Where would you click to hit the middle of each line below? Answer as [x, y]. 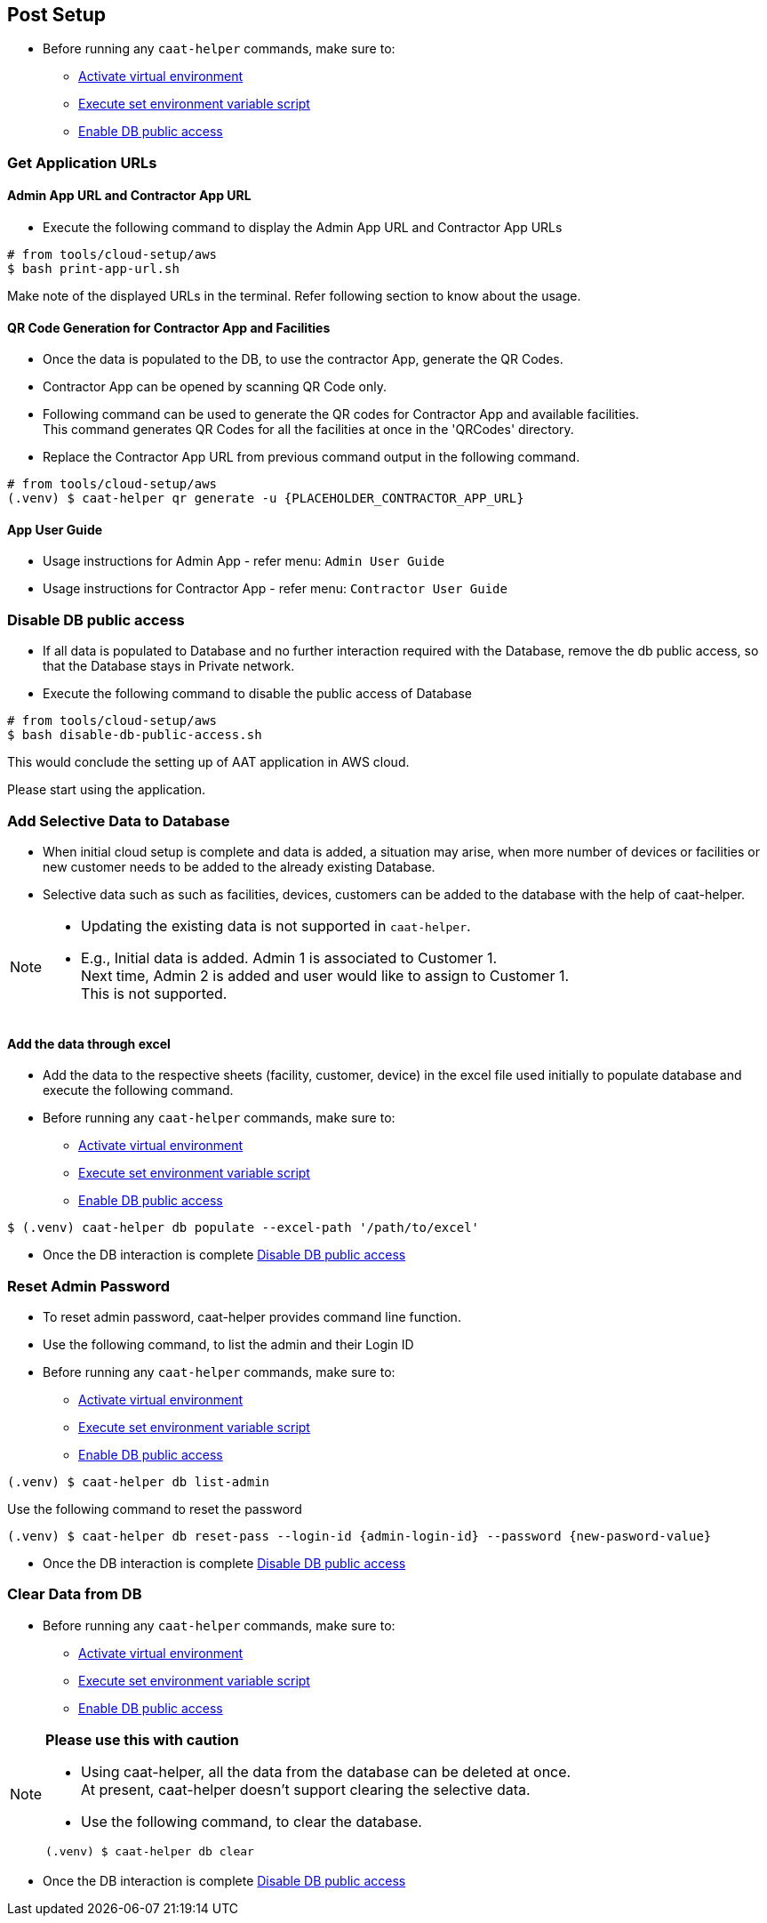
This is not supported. [154, 993]
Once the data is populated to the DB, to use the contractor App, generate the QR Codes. [303, 359]
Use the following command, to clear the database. [252, 1821]
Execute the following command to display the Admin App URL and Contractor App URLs [303, 228]
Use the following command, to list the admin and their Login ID [228, 1344]
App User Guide [55, 529]
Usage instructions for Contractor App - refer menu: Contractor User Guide [275, 589]
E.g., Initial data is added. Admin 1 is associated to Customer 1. [289, 957]
